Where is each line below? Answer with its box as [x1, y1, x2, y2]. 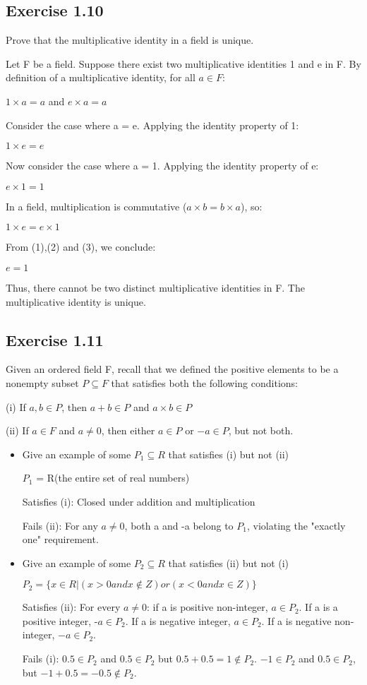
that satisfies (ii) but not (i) [168, 555, 289, 570]
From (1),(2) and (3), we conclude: [6, 239, 156, 254]
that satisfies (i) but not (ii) [168, 446, 289, 461]
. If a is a [299, 600, 338, 614]
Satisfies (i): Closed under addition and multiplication [22, 494, 255, 508]
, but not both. [228, 423, 294, 438]
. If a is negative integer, [125, 613, 231, 628]
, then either [101, 423, 155, 438]
